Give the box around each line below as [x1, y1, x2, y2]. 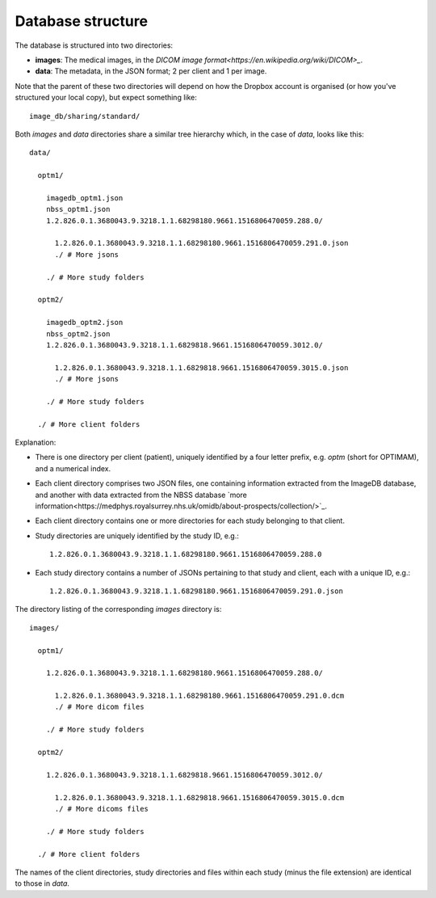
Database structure [15, 12, 149, 30]
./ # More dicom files [54, 702, 145, 711]
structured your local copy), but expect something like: [15, 93, 198, 103]
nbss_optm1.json [45, 204, 111, 214]
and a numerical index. [35, 463, 111, 473]
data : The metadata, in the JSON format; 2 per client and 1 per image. [35, 66, 267, 76]
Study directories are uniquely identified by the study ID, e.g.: [35, 530, 240, 541]
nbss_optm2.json [45, 329, 111, 339]
